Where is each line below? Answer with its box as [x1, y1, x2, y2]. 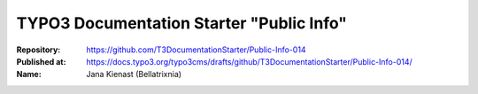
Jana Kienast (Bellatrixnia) [86, 69, 181, 80]
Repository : [16, 44, 61, 55]
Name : [16, 69, 42, 80]
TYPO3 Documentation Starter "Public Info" [16, 13, 347, 33]
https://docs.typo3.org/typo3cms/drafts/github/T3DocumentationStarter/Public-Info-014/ [86, 56, 413, 67]
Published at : [16, 56, 66, 67]
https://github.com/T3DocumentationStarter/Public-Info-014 [86, 44, 306, 55]
